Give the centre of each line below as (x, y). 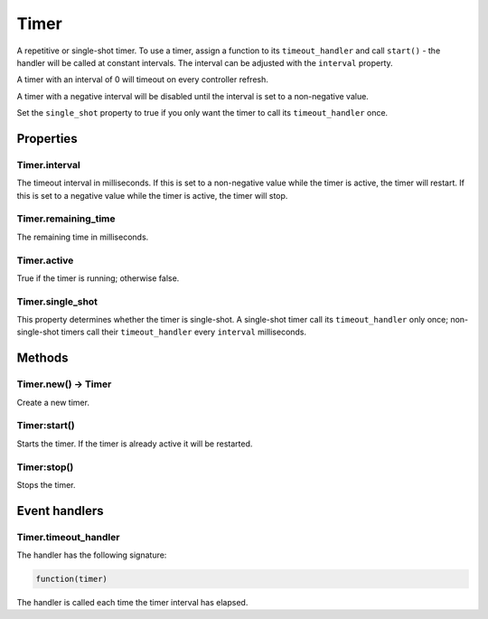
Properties (47, 139)
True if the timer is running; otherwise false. (98, 278)
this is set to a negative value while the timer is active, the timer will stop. (152, 195)
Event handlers (60, 511)
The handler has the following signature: (92, 555)
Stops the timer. (46, 484)
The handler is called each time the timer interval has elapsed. (132, 603)
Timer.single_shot (57, 301)
